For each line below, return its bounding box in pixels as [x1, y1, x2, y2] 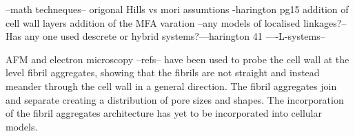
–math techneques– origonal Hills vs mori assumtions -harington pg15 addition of [6, 2, 349, 16]
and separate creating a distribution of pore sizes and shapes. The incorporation [6, 92, 344, 106]
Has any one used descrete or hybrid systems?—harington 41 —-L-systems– [6, 29, 325, 43]
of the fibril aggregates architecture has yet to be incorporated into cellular [6, 106, 322, 120]
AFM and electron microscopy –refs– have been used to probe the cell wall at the [6, 52, 349, 66]
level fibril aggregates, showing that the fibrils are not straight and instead [6, 65, 320, 80]
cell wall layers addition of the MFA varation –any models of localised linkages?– [6, 15, 347, 30]
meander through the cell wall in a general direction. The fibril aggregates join [6, 78, 337, 93]
